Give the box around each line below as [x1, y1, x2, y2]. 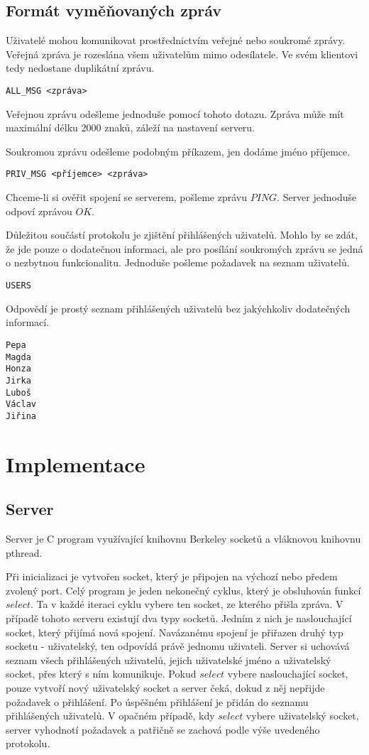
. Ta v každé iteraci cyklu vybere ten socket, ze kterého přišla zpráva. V [30, 597, 343, 612]
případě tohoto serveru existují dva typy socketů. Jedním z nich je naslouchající [6, 611, 352, 626]
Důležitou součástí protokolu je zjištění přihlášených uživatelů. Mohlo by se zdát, [6, 227, 358, 242]
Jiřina [6, 411, 36, 421]
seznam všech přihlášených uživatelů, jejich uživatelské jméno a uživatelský [6, 652, 331, 667]
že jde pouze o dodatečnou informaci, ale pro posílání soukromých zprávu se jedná [6, 241, 363, 256]
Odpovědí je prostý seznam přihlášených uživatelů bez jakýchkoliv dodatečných [6, 300, 351, 315]
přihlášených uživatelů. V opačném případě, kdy [6, 708, 215, 723]
